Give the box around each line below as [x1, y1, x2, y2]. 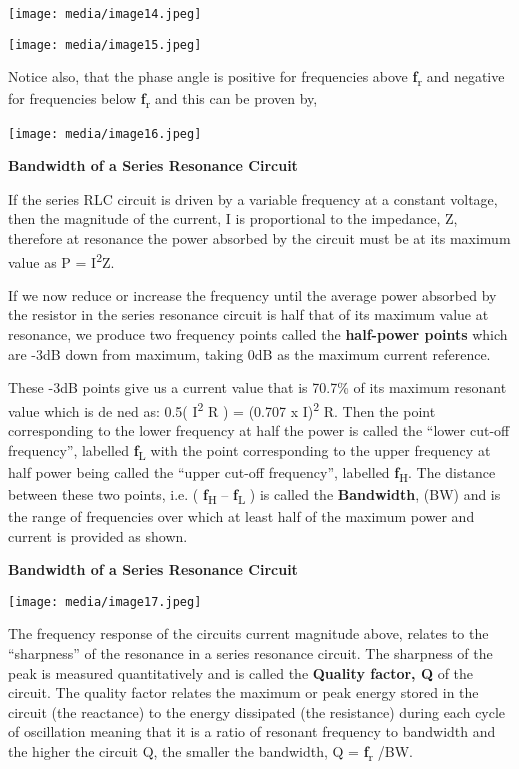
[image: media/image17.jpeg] [8, 594, 202, 609]
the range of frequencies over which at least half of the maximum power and [8, 506, 475, 527]
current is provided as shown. [8, 525, 188, 546]
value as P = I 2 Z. [8, 248, 115, 272]
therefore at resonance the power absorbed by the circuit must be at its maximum [8, 228, 511, 248]
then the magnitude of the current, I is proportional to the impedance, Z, [8, 208, 458, 229]
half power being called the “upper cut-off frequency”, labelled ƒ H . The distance [8, 461, 496, 485]
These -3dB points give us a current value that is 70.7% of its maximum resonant [8, 377, 507, 398]
